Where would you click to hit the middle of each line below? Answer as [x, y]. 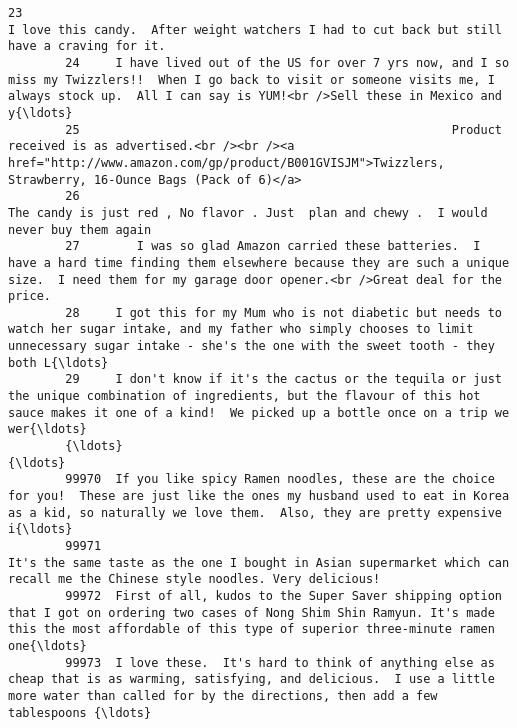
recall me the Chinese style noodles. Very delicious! [194, 579]
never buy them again [80, 229]
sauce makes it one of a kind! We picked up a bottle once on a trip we [259, 412]
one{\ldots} [47, 645]
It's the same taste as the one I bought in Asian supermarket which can [259, 562]
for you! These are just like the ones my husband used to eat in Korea [259, 496]
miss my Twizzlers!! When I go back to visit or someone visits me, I [251, 79]
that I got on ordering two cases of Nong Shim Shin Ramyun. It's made [251, 612]
